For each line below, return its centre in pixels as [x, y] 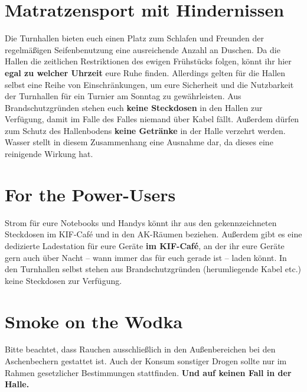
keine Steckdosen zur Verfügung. [63, 280]
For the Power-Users [90, 194]
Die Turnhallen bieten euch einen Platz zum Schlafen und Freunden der [135, 38]
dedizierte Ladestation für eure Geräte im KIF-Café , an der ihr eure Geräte [145, 245]
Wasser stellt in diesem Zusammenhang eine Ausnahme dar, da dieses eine [139, 142]
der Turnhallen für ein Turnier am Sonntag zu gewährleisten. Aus [123, 96]
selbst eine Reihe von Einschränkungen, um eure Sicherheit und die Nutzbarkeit [149, 84]
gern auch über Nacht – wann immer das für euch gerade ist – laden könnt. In [146, 257]
